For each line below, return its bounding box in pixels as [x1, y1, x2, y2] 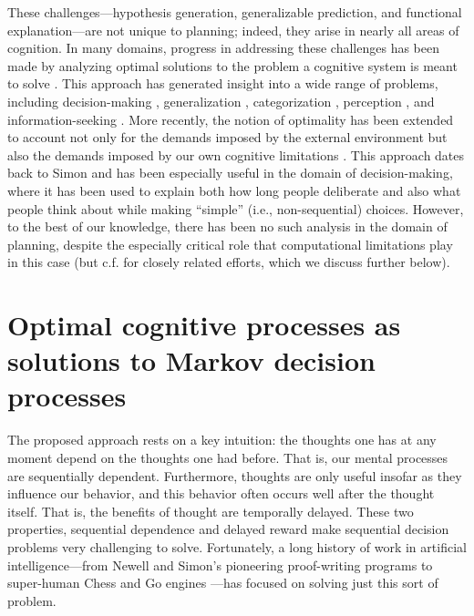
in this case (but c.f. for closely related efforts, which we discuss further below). [7, 252, 450, 272]
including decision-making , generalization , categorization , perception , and [7, 91, 435, 110]
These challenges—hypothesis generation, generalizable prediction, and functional [7, 3, 462, 21]
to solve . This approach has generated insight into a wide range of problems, [7, 74, 438, 93]
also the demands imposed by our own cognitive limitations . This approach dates [7, 145, 465, 164]
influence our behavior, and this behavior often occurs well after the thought [7, 484, 435, 503]
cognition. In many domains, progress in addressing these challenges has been [7, 38, 439, 57]
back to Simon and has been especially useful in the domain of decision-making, [7, 163, 453, 182]
